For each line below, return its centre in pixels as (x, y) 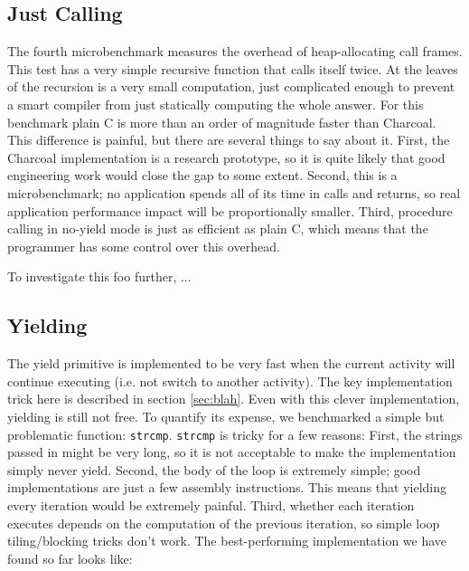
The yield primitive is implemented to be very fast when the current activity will (231, 363)
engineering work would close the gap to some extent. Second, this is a (202, 175)
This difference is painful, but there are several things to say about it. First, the (229, 140)
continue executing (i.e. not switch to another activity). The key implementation (230, 381)
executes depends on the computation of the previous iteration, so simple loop (224, 523)
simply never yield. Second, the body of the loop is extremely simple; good (214, 469)
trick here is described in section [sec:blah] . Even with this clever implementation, (234, 399)
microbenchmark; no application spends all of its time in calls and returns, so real (234, 192)
